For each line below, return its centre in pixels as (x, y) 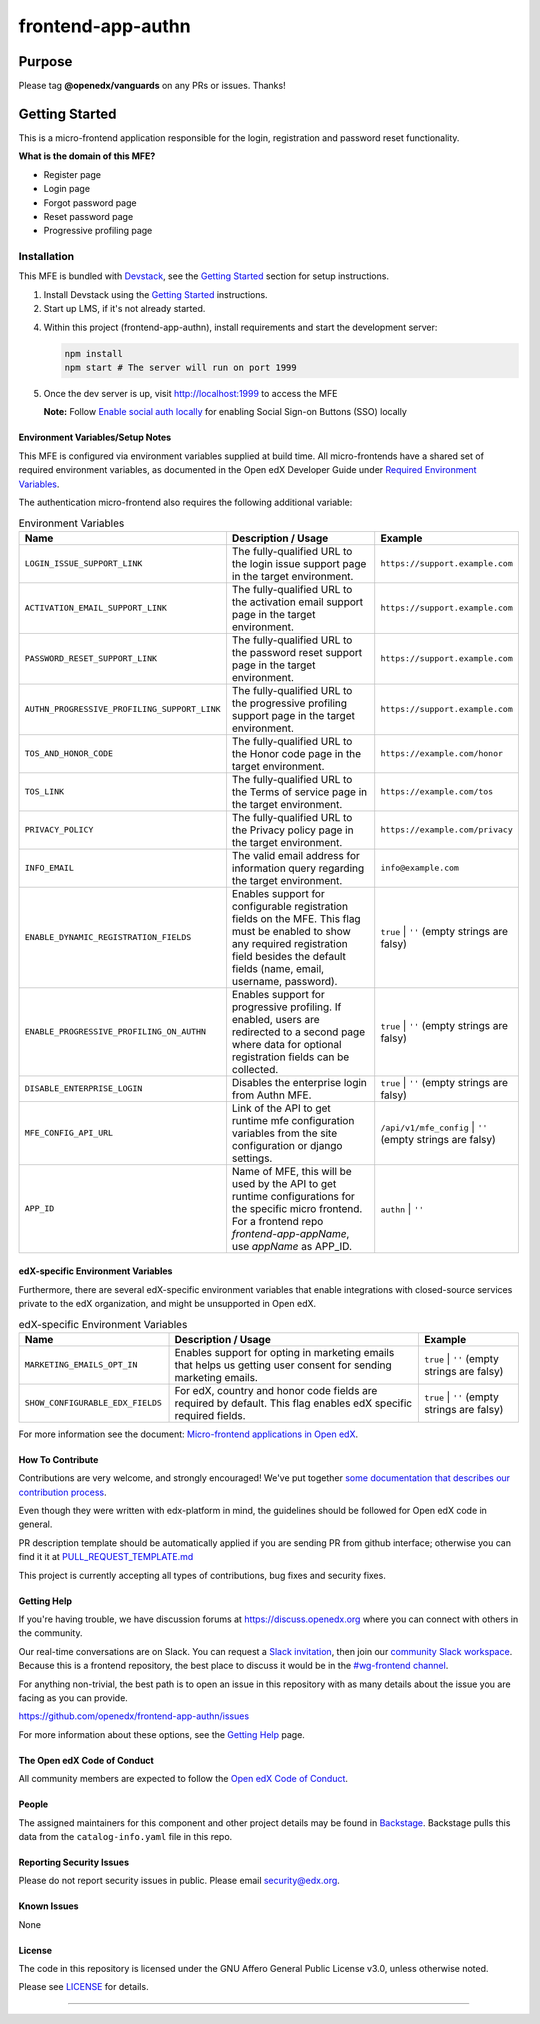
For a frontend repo (277, 1221)
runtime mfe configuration (293, 1120)
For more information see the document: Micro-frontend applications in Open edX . (188, 1434)
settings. (252, 1158)
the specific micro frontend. (297, 1208)
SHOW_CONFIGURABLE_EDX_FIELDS (93, 1403)
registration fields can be (290, 1057)
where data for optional (286, 1044)
